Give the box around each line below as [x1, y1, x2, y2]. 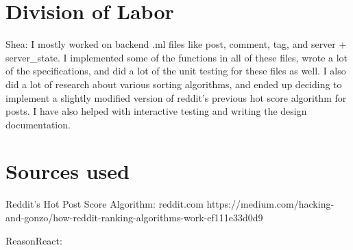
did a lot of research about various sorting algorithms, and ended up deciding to [5, 77, 342, 91]
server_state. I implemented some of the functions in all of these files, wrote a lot [5, 50, 348, 64]
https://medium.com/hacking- [206, 197, 334, 211]
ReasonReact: [5, 233, 62, 247]
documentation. [5, 117, 71, 131]
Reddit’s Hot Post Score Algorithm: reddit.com [5, 197, 204, 211]
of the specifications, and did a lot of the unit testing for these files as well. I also [5, 64, 346, 78]
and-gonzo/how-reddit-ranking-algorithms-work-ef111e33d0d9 [5, 210, 263, 224]
